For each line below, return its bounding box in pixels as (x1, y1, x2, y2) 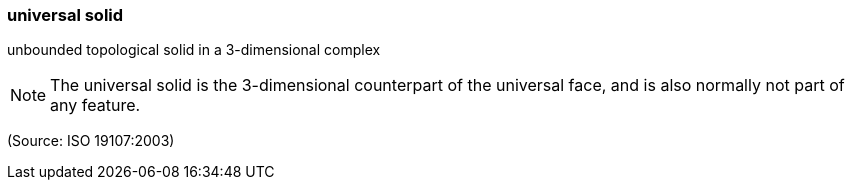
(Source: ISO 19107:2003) (7, 132, 175, 150)
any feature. (50, 95, 141, 116)
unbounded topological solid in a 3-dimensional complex (7, 41, 381, 59)
